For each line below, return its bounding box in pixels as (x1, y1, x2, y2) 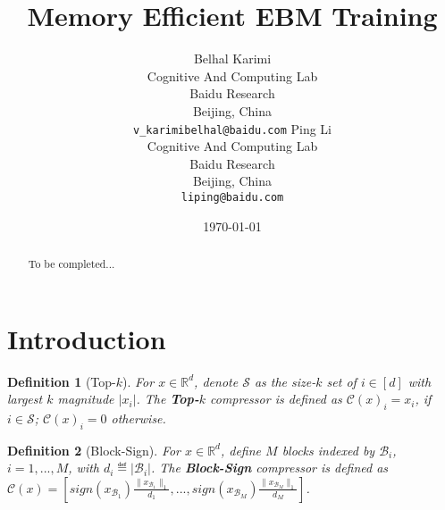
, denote (194, 372, 239, 390)
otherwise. (111, 408, 166, 427)
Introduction (7, 320, 166, 356)
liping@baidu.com (181, 190, 284, 204)
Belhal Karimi (193, 49, 272, 68)
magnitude (57, 389, 114, 408)
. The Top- (136, 389, 199, 408)
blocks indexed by (281, 440, 375, 459)
